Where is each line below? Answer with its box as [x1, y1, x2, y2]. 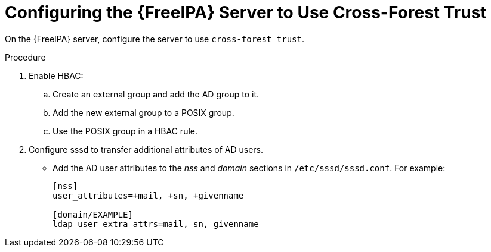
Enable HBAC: [29, 70, 84, 81]
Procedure [5, 52, 46, 62]
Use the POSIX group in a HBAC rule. [53, 125, 197, 136]
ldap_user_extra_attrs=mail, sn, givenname [53, 219, 259, 229]
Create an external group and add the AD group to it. [53, 89, 259, 99]
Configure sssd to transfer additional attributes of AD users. [29, 144, 263, 155]
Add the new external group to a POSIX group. [53, 107, 234, 118]
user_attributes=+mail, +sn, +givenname [53, 190, 244, 200]
